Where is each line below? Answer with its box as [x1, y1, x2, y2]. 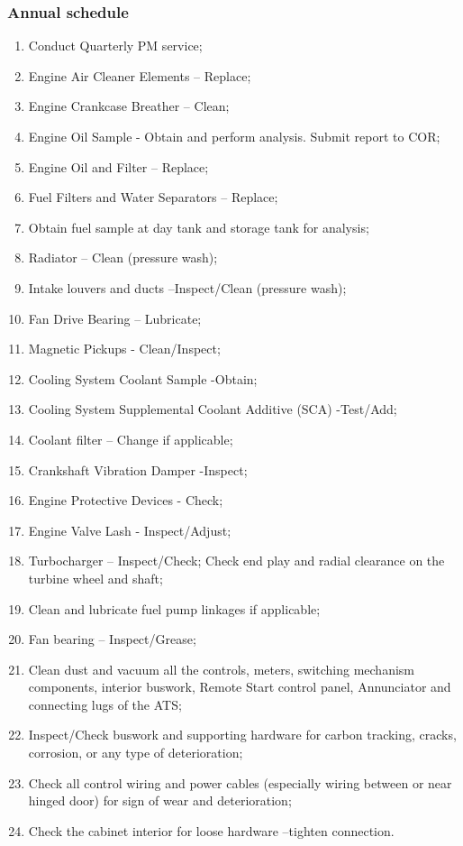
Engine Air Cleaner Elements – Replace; [28, 66, 251, 85]
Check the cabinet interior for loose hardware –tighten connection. [28, 821, 395, 840]
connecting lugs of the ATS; [28, 694, 182, 713]
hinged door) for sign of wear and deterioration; [28, 791, 292, 810]
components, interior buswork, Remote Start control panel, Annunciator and [28, 677, 451, 696]
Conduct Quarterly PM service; [28, 36, 203, 55]
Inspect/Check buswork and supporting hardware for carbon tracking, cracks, [28, 725, 457, 744]
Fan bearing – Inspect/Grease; [28, 630, 196, 648]
